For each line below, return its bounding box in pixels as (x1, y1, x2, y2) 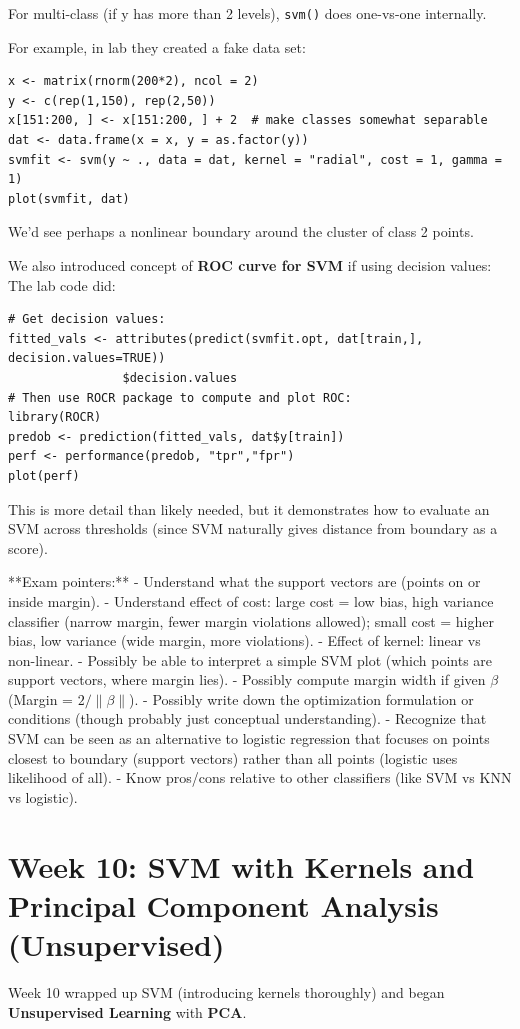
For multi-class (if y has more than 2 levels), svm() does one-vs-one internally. (8, 3, 487, 23)
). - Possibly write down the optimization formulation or (129, 688, 474, 709)
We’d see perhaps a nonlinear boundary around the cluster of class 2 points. (8, 221, 474, 242)
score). (8, 537, 48, 558)
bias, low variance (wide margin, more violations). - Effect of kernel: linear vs (8, 630, 481, 651)
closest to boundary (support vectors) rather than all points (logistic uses (8, 747, 458, 768)
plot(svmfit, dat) (8, 191, 130, 206)
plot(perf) (8, 468, 80, 483)
